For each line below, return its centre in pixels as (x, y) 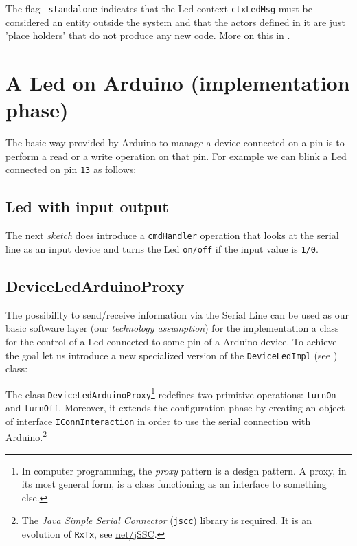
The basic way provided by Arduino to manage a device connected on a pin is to (175, 143)
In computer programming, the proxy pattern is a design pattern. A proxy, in (184, 470)
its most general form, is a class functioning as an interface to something (174, 484)
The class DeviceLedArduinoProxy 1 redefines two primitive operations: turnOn (171, 393)
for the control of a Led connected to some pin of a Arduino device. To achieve (171, 341)
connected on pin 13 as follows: (71, 169)
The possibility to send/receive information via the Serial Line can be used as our (177, 314)
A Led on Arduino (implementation (178, 83)
